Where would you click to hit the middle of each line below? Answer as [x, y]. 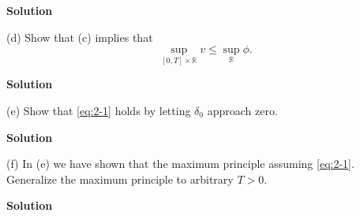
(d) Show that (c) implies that [80, 37]
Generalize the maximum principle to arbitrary [120, 179]
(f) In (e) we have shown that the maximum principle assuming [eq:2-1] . [180, 164]
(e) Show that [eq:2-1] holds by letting [99, 110]
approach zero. [242, 110]
